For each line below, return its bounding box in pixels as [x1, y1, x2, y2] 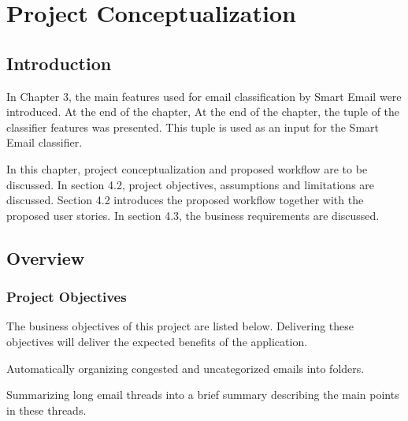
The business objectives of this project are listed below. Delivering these [6, 318, 354, 334]
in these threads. [6, 401, 87, 418]
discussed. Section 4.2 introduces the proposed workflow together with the [6, 192, 364, 208]
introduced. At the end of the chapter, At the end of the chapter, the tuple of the [6, 103, 400, 120]
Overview [6, 245, 85, 270]
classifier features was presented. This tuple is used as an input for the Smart [6, 118, 379, 135]
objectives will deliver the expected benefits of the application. [6, 333, 308, 349]
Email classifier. [6, 134, 83, 151]
